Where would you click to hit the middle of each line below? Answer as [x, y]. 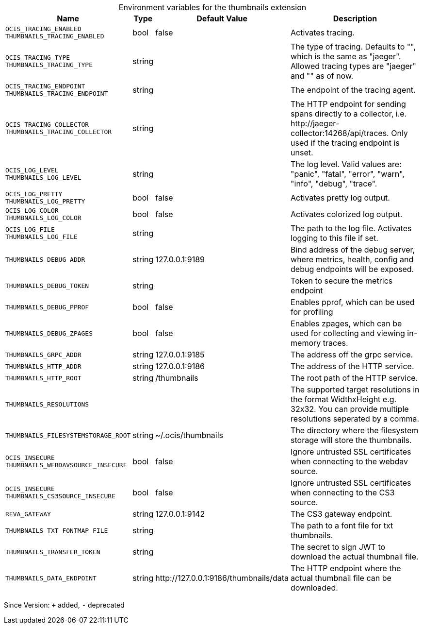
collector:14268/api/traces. [340, 133]
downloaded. [314, 588]
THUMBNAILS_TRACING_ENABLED [55, 36]
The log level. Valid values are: [346, 164]
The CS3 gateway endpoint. [342, 514]
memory [306, 343]
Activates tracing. [323, 33]
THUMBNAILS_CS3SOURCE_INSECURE [60, 496]
